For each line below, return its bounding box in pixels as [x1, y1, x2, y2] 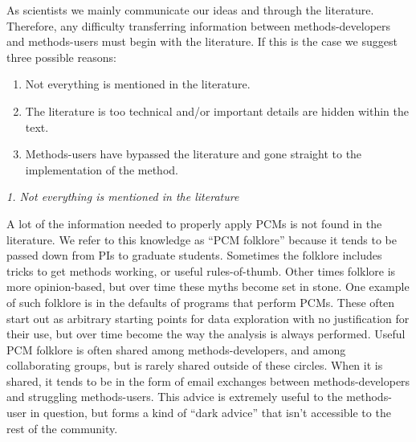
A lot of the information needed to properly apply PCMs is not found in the [6, 215, 382, 231]
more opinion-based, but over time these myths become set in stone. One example [6, 278, 410, 295]
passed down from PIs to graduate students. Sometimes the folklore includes [6, 247, 382, 264]
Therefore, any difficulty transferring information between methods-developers [6, 17, 391, 34]
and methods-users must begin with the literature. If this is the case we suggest [6, 33, 398, 50]
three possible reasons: [6, 48, 116, 65]
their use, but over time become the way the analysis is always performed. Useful [6, 325, 406, 342]
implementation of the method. [25, 161, 178, 178]
